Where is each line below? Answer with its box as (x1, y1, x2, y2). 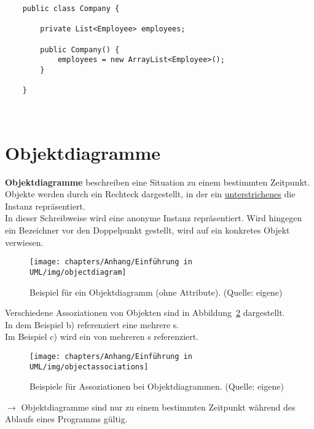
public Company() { (40, 45, 120, 54)
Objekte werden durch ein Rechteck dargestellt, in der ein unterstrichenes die (5, 187, 296, 200)
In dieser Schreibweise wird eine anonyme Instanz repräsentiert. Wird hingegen (5, 211, 302, 224)
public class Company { (22, 4, 120, 13)
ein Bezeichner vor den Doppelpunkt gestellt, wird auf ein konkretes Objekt (5, 224, 290, 236)
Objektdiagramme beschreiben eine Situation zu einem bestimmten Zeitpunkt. (5, 175, 310, 188)
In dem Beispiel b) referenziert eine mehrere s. (5, 318, 179, 331)
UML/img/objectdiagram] (29, 267, 127, 277)
